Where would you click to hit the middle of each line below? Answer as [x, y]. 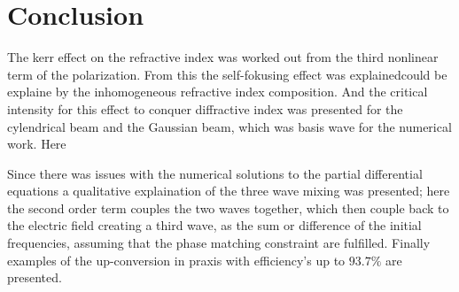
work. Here [37, 144]
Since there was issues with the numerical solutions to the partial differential [215, 173]
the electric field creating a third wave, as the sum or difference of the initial [214, 225]
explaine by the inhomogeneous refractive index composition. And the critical [218, 92]
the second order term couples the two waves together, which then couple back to [228, 207]
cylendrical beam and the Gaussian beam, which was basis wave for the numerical [229, 126]
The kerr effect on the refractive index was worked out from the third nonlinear [223, 57]
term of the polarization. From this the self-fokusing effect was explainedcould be [227, 74]
